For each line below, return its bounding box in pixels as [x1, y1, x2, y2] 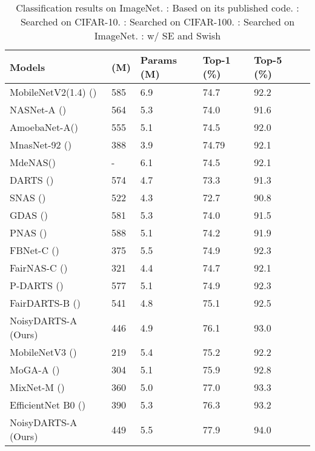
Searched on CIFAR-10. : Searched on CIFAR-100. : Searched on [20, 15, 295, 28]
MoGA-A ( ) [10, 362, 60, 376]
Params [140, 53, 177, 67]
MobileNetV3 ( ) [10, 345, 77, 359]
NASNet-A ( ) [10, 102, 67, 116]
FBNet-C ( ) [10, 243, 59, 257]
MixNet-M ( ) [10, 380, 65, 394]
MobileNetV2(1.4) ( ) [10, 85, 97, 99]
